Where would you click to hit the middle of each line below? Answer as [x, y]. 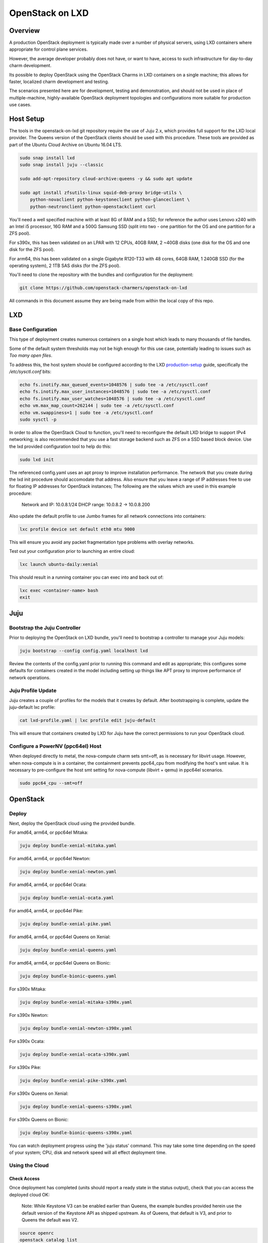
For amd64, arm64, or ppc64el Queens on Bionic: [60, 963]
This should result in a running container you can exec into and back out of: [86, 577]
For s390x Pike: [25, 1067]
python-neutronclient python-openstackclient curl [93, 207]
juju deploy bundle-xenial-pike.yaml [66, 924]
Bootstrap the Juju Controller [45, 627]
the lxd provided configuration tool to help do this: [60, 446]
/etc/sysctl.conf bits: [30, 371]
